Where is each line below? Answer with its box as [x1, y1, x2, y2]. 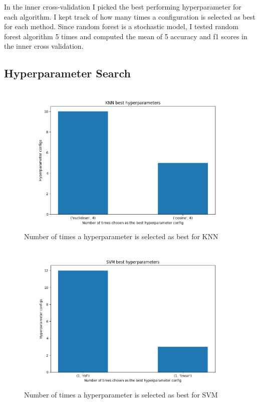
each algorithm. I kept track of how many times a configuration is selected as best [4, 11, 255, 22]
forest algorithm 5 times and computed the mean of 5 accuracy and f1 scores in [4, 31, 247, 41]
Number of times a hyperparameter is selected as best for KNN [24, 231, 218, 242]
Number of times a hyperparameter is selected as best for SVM [24, 389, 218, 399]
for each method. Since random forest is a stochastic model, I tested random [4, 21, 238, 32]
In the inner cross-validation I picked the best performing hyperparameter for [4, 2, 241, 12]
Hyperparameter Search [4, 65, 131, 81]
